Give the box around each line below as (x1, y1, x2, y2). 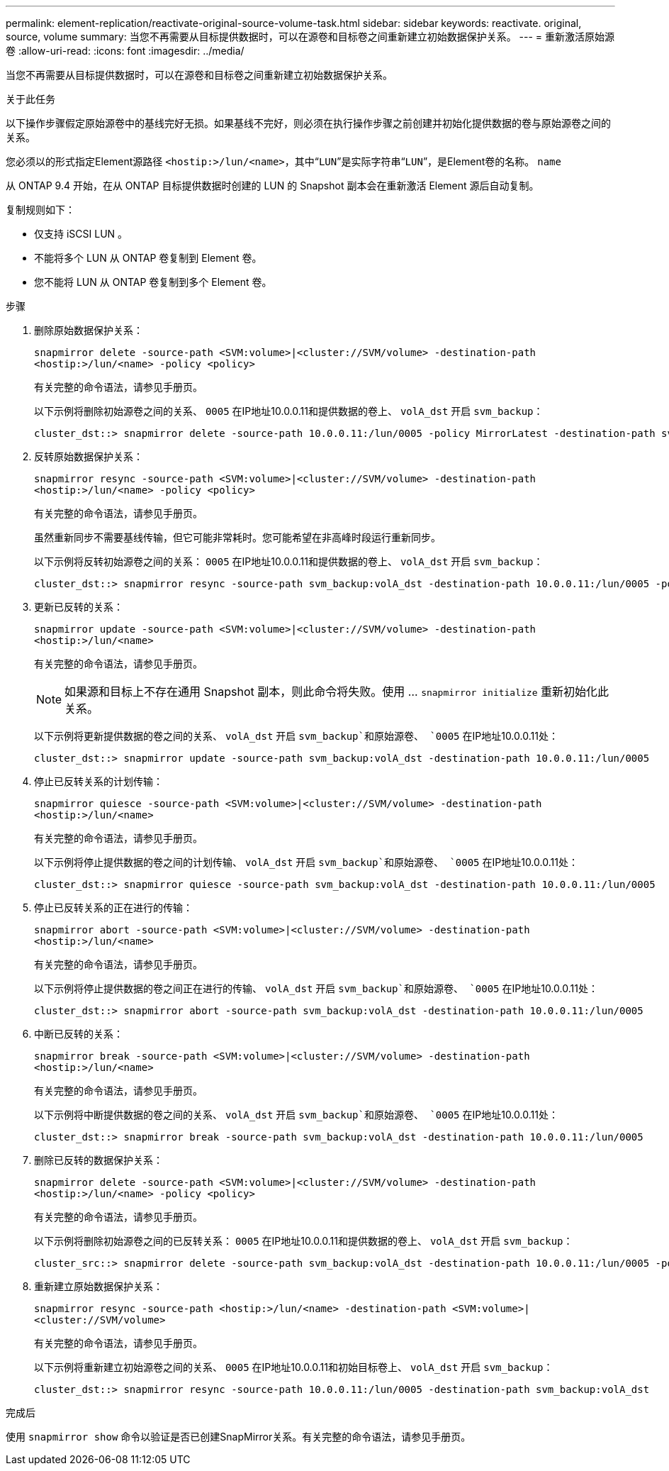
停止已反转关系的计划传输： (34, 775, 163, 787)
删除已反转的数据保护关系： (34, 1154, 163, 1166)
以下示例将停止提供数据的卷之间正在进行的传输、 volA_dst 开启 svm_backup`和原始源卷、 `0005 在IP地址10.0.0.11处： (34, 982, 598, 994)
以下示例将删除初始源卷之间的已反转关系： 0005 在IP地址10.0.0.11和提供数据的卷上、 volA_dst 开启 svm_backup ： (34, 1235, 573, 1247)
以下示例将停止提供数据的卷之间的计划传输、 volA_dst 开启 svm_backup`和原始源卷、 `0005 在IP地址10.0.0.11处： (34, 856, 578, 868)
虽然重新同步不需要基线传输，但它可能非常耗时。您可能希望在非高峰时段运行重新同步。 (34, 531, 441, 543)
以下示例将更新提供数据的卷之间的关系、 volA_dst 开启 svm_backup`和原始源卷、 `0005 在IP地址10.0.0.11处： (34, 730, 558, 742)
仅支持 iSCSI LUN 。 (34, 228, 128, 240)
